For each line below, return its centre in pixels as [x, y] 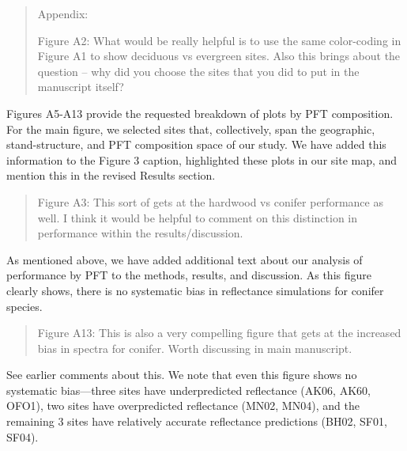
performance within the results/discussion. [140, 233]
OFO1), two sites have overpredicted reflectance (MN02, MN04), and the [183, 406]
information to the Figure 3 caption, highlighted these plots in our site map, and [202, 159]
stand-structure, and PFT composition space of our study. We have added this [196, 144]
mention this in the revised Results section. [111, 175]
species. [24, 306]
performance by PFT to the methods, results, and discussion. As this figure [189, 275]
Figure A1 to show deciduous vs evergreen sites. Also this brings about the [219, 56]
